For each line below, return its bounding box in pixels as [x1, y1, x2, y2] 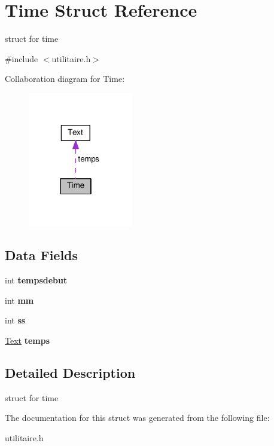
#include [5, 52, 38, 65]
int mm [5, 294, 34, 306]
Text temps [5, 334, 50, 347]
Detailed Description [5, 363, 136, 382]
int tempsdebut [5, 274, 68, 286]
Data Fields [5, 246, 78, 264]
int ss [5, 314, 26, 326]
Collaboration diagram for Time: [5, 72, 125, 85]
